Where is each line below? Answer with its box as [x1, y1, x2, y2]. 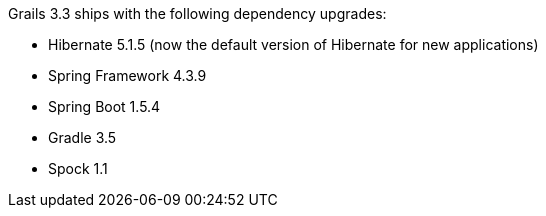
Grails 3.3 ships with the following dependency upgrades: [8, 5, 387, 22]
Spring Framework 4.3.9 [48, 67, 207, 84]
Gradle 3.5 [48, 129, 117, 146]
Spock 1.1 [48, 160, 108, 177]
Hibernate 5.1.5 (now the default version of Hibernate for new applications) [48, 36, 539, 53]
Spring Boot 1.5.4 [48, 98, 161, 115]
